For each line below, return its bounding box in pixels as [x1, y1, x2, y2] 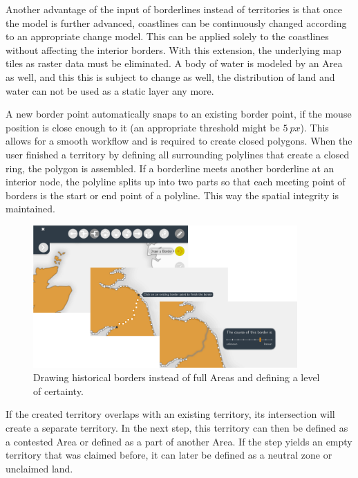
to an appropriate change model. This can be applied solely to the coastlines [6, 29, 329, 44]
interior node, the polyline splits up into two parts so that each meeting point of [6, 174, 346, 189]
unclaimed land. [6, 461, 73, 475]
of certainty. [33, 383, 84, 398]
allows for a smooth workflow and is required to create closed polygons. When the [6, 134, 352, 148]
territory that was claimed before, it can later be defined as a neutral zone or [6, 448, 332, 462]
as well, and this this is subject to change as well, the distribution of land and [6, 69, 335, 84]
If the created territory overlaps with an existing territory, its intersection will [6, 407, 335, 421]
